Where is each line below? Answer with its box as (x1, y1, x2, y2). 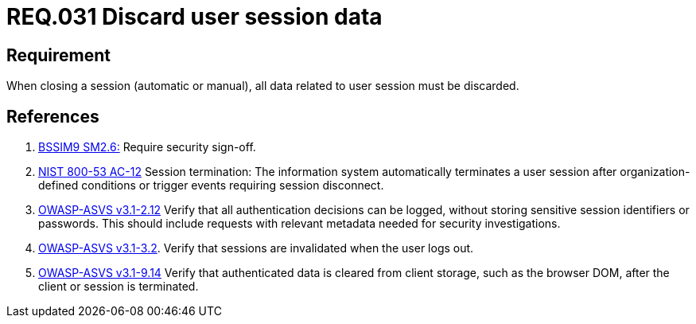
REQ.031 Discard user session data (6, 3, 383, 30)
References (6, 106, 99, 127)
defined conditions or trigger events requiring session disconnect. (38, 178, 384, 193)
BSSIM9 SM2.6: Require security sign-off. (38, 140, 256, 154)
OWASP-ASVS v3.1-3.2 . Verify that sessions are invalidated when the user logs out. (38, 241, 474, 256)
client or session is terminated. (38, 279, 199, 294)
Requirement (6, 45, 111, 65)
